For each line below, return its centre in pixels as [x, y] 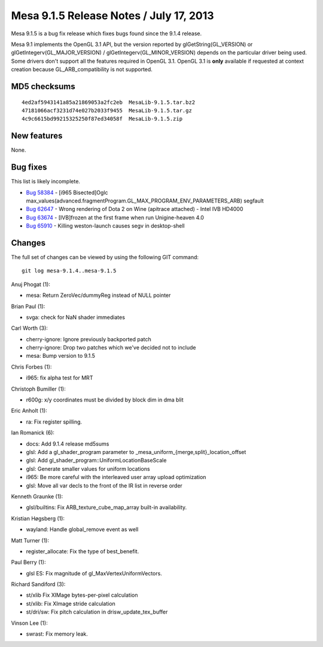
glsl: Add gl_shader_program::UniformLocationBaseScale [96, 461]
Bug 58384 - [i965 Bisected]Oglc [67, 192]
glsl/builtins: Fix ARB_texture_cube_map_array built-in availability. [106, 507]
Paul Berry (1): [28, 562]
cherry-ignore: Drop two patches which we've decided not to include [111, 348]
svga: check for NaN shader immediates [76, 317]
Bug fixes [29, 167]
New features [37, 136]
